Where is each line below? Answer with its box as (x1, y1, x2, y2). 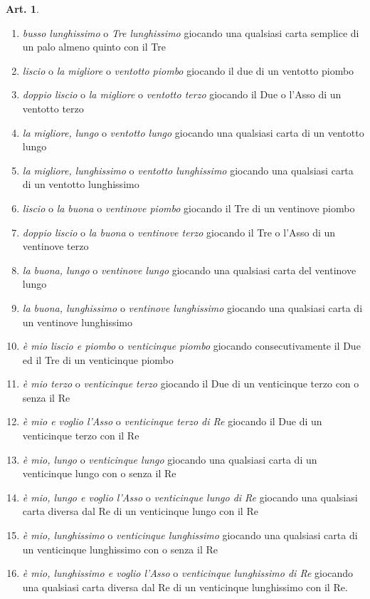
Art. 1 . (6, 1, 39, 16)
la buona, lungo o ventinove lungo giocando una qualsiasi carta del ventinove (22, 262, 356, 277)
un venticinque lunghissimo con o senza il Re (22, 541, 218, 556)
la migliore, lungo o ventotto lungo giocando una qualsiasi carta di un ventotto (22, 125, 364, 140)
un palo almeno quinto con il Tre (22, 39, 166, 54)
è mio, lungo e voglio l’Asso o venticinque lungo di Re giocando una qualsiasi (22, 489, 358, 504)
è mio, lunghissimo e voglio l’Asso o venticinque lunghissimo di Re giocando (22, 566, 354, 580)
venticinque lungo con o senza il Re (22, 466, 176, 481)
